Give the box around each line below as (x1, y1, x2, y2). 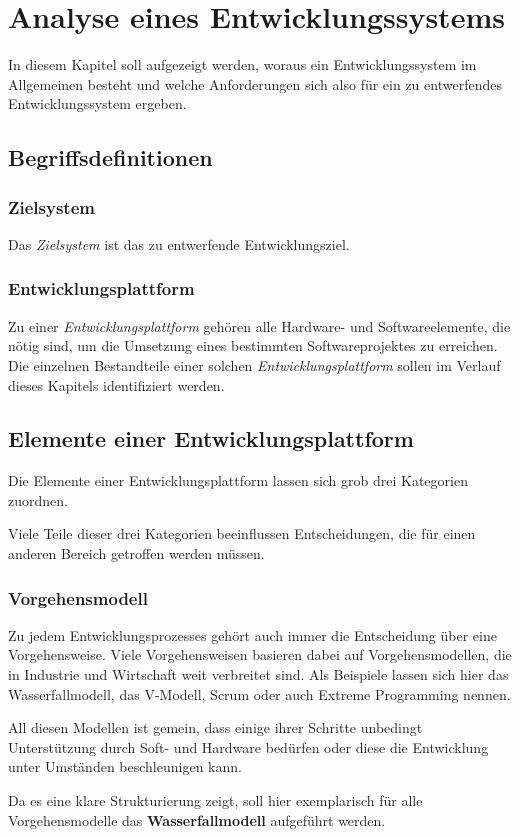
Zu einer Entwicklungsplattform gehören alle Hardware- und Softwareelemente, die (8, 315, 511, 336)
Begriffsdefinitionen (8, 142, 213, 173)
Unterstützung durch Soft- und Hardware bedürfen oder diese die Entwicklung (8, 736, 489, 757)
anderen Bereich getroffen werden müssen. (8, 543, 265, 564)
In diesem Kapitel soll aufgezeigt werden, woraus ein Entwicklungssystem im (8, 54, 477, 75)
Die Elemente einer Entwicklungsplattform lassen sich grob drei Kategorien (8, 470, 468, 491)
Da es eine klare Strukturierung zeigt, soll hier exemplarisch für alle (8, 790, 423, 811)
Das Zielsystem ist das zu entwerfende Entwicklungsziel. (8, 233, 350, 254)
